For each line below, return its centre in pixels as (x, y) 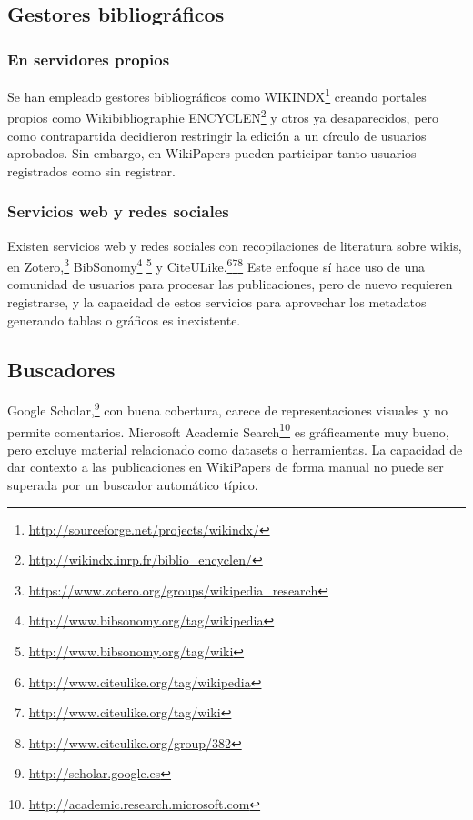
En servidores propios (89, 59)
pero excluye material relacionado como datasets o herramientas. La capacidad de (235, 449)
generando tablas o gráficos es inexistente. (124, 320)
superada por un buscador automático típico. (133, 485)
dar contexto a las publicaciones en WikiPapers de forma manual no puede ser (226, 467)
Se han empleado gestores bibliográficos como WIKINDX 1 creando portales (217, 95)
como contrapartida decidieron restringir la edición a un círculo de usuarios (217, 135)
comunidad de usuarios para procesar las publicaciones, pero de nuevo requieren (230, 284)
